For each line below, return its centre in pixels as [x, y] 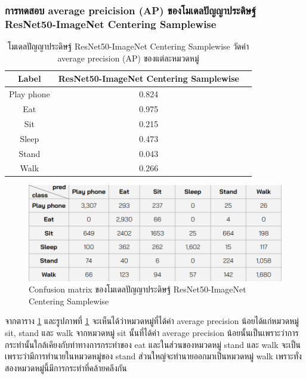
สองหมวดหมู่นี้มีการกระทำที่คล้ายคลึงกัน [66, 367]
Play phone [30, 94]
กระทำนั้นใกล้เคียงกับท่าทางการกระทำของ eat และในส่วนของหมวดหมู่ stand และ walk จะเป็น [153, 344]
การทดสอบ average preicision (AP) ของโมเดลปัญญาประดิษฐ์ [130, 10]
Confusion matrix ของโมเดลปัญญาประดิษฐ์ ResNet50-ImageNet [137, 289]
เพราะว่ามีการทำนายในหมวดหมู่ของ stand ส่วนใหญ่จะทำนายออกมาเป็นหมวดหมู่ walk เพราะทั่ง [153, 356]
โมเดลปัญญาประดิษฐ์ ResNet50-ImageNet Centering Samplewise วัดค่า [128, 46]
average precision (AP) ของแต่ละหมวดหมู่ [128, 58]
